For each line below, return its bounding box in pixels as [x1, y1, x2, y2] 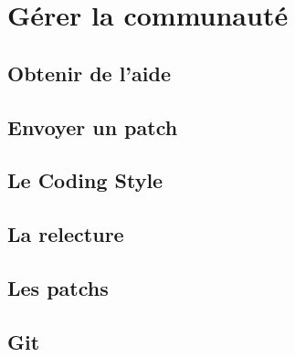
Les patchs [7, 273, 109, 301]
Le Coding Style [7, 166, 163, 194]
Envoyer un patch [7, 112, 178, 141]
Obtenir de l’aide [7, 58, 171, 87]
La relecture [7, 220, 124, 248]
